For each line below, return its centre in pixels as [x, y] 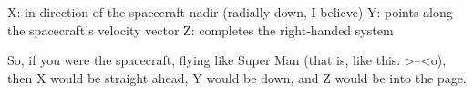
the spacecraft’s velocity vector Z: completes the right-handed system [201, 29]
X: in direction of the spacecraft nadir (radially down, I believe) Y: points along [230, 12]
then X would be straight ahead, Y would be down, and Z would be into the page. [237, 77]
